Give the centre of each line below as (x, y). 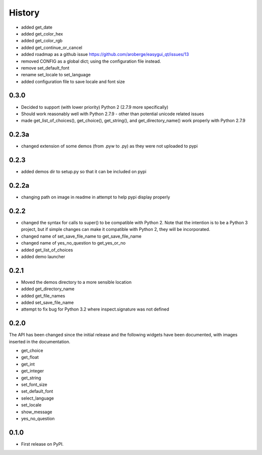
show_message (37, 412)
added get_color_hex (42, 34)
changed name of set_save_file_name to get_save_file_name (81, 236)
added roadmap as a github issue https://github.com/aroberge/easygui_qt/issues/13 (105, 54)
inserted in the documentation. (40, 341)
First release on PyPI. (42, 444)
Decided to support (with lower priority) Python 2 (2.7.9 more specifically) (95, 107)
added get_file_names (43, 296)
